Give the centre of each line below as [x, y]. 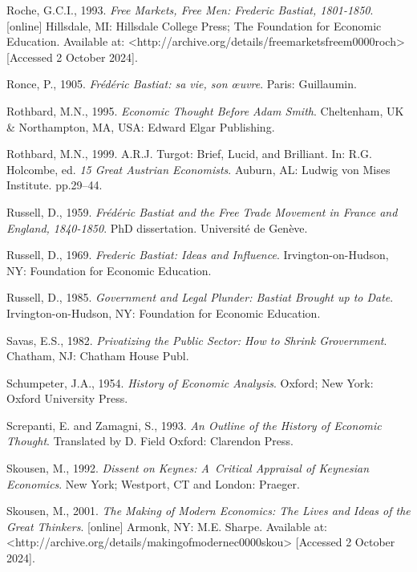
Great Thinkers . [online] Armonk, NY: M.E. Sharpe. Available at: [167, 526]
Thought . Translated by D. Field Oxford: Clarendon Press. [150, 441]
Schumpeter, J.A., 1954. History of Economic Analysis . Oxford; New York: [190, 382]
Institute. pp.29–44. [55, 185]
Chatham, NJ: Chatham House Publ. [98, 356]
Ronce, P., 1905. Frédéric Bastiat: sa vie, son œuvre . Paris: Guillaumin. [182, 84]
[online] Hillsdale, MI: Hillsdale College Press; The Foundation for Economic [194, 25]
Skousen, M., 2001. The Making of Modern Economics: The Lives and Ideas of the [208, 511]
